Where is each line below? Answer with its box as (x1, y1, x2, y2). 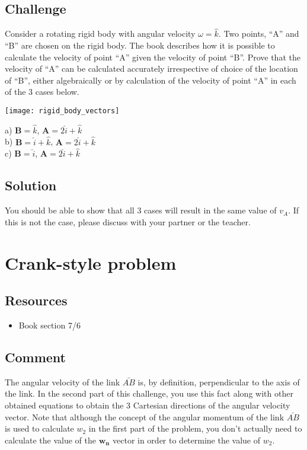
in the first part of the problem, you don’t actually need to (88, 422, 302, 435)
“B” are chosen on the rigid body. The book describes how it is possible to (5, 39, 275, 52)
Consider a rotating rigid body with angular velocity (5, 27, 196, 40)
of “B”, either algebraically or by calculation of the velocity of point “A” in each (5, 74, 296, 86)
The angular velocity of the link (5, 375, 120, 388)
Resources (5, 291, 68, 309)
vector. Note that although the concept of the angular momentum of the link (5, 410, 284, 423)
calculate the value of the (5, 433, 96, 446)
